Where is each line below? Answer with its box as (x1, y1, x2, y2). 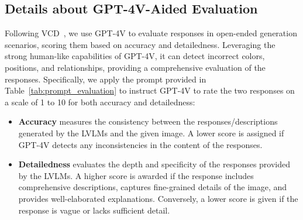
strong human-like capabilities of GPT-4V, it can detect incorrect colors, (5, 50, 265, 62)
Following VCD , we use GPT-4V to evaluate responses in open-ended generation (5, 27, 297, 39)
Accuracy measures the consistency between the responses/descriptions (18, 115, 278, 128)
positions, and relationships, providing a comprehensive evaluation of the (5, 61, 266, 73)
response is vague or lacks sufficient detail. (18, 204, 170, 216)
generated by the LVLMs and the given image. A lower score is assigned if (18, 126, 284, 139)
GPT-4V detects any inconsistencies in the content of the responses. (18, 138, 263, 150)
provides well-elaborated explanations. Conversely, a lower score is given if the (18, 192, 298, 204)
